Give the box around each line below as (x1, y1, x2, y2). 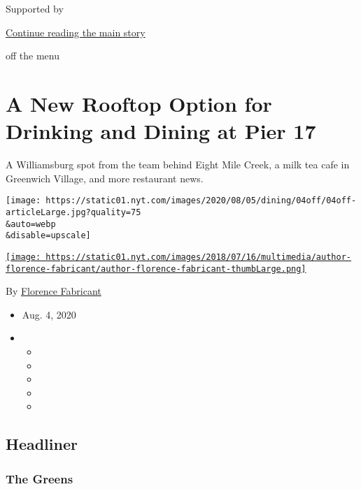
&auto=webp (6, 219, 56, 229)
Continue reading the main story (6, 24, 146, 39)
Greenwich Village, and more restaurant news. (6, 170, 204, 185)
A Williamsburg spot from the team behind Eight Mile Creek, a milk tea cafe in (6, 157, 350, 172)
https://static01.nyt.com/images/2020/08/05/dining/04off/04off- (45, 196, 357, 206)
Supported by (6, 1, 64, 15)
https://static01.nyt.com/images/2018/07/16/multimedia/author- (45, 251, 351, 262)
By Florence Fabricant (6, 284, 101, 298)
